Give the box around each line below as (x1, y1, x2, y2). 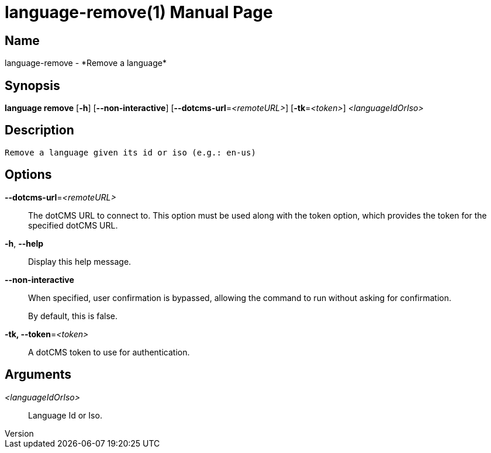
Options (5, 167, 52, 182)
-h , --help (5, 238, 44, 248)
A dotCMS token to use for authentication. (28, 347, 190, 357)
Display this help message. (28, 256, 132, 267)
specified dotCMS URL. (28, 220, 118, 230)
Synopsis (5, 78, 60, 93)
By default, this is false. (28, 310, 118, 321)
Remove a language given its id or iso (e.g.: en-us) (5, 147, 256, 157)
